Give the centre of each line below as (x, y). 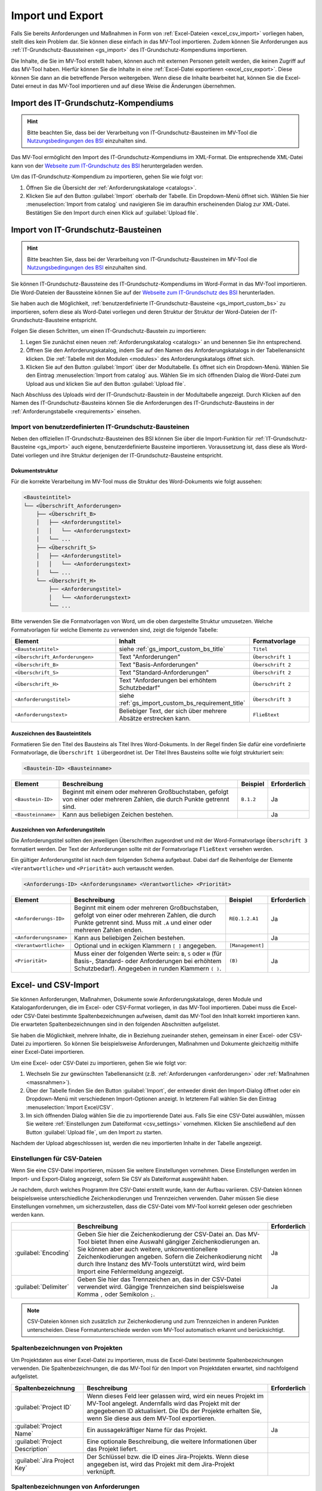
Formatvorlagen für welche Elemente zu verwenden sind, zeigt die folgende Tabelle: (114, 630)
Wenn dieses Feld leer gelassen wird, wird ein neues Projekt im (175, 1396)
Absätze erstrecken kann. (155, 718)
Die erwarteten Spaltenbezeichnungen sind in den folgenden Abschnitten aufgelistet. (115, 1024)
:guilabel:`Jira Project (44, 1460)
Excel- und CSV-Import (55, 985)
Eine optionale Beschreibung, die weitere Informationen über (172, 1441)
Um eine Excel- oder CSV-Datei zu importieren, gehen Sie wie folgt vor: (99, 1063)
